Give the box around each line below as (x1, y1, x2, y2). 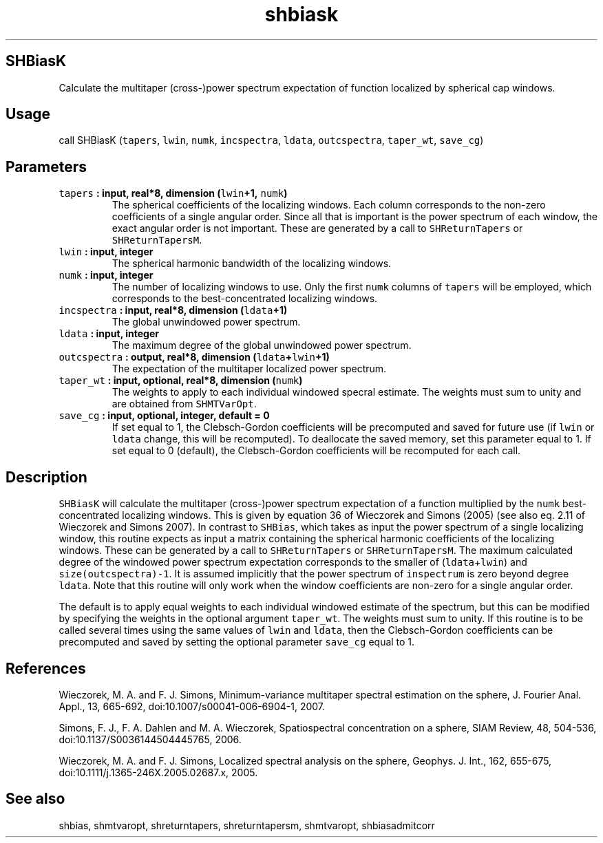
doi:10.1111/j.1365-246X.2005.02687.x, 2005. (59, 766, 258, 778)
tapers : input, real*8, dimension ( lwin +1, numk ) (59, 187, 288, 200)
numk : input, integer (59, 269, 154, 281)
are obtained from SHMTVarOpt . (112, 398, 257, 410)
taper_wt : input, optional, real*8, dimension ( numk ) (59, 374, 303, 387)
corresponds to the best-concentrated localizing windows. (112, 292, 378, 305)
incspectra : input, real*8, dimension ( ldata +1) (59, 304, 288, 317)
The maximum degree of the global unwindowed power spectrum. (112, 339, 412, 352)
